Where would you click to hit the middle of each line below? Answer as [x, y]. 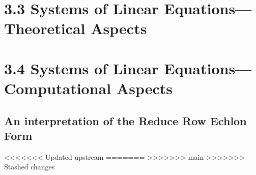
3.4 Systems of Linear [81, 68]
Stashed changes [30, 167]
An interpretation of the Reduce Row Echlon [125, 120]
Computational [58, 88]
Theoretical [45, 28]
